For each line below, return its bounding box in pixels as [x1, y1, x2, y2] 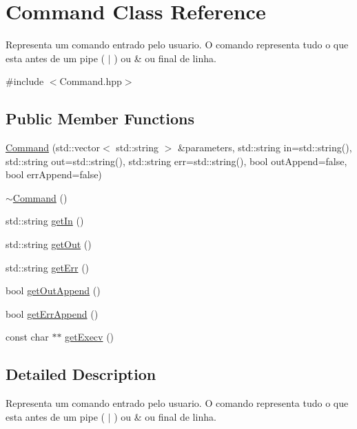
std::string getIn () [6, 213, 84, 228]
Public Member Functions [6, 108, 194, 129]
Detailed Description [6, 363, 156, 385]
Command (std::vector [6, 140, 101, 155]
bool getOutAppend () [6, 283, 101, 298]
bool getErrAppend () [6, 306, 99, 321]
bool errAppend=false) [6, 167, 102, 182]
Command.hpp [59, 74, 122, 88]
